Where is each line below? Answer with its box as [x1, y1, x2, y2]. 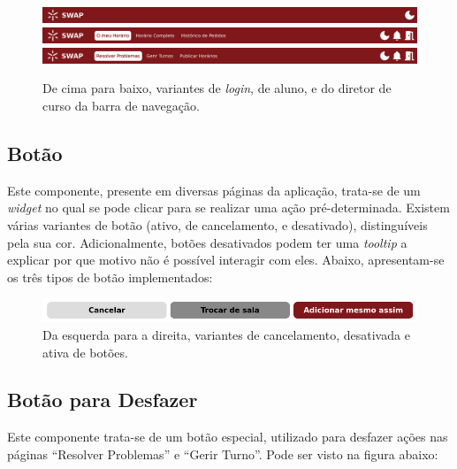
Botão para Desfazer [7, 386, 198, 413]
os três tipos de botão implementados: [7, 267, 213, 286]
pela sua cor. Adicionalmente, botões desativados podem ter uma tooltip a [7, 233, 407, 251]
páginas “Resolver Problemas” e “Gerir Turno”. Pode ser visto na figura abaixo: [7, 444, 438, 463]
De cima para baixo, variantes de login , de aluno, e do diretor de [42, 79, 392, 97]
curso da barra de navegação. [42, 96, 200, 115]
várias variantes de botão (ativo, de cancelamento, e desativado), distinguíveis [7, 216, 428, 234]
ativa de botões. [42, 342, 128, 361]
